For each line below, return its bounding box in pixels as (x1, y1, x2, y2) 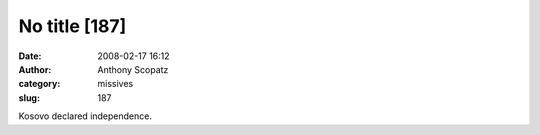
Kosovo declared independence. (18, 110, 152, 122)
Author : (18, 63, 52, 75)
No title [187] (18, 15, 127, 37)
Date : (18, 50, 42, 62)
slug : (18, 91, 40, 104)
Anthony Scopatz (97, 63, 169, 75)
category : (18, 78, 61, 90)
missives (97, 78, 134, 90)
